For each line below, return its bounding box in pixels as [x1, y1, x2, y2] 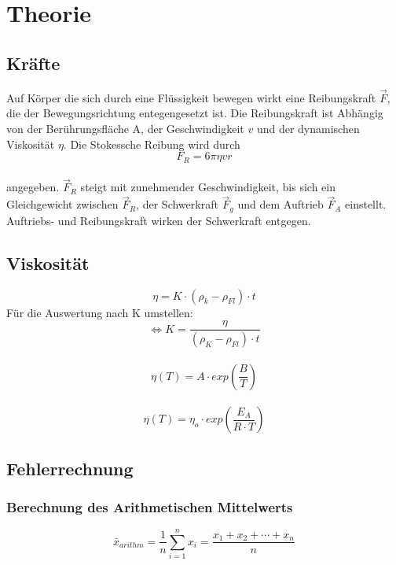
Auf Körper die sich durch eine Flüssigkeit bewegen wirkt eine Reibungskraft [6, 89, 376, 105]
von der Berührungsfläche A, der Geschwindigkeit [6, 120, 244, 136]
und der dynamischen [256, 120, 360, 136]
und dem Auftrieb [237, 196, 324, 212]
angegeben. [6, 179, 60, 195]
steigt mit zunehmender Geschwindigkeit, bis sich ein [80, 179, 335, 195]
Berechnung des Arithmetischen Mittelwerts [6, 497, 293, 516]
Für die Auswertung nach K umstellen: [6, 304, 193, 320]
